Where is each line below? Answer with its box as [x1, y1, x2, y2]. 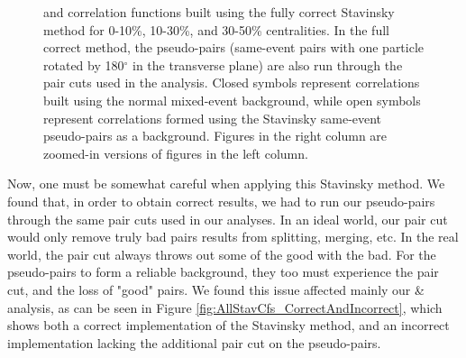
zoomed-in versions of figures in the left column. [43, 143, 308, 162]
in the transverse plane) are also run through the [132, 55, 403, 74]
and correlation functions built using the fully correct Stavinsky [43, 3, 395, 21]
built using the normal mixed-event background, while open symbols [43, 90, 421, 109]
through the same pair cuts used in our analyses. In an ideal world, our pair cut [7, 209, 448, 228]
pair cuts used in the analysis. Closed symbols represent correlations [43, 73, 420, 92]
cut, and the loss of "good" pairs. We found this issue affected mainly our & [7, 280, 425, 298]
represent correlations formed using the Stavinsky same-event [43, 108, 382, 127]
